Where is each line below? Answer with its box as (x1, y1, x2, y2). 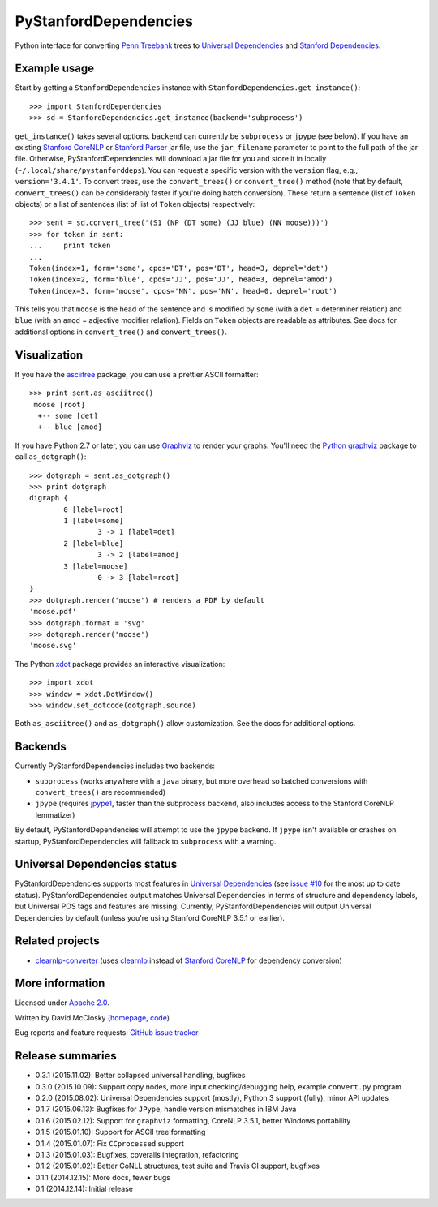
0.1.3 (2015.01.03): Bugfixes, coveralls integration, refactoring (35, 1149, 239, 1159)
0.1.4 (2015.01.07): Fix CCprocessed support (35, 1138, 184, 1148)
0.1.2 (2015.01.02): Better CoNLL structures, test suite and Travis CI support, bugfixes (35, 1161, 320, 1171)
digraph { (29, 493, 68, 503)
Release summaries (15, 1049, 117, 1063)
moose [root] (33, 400, 85, 409)
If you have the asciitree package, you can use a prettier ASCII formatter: (15, 369, 259, 379)
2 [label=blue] (63, 539, 124, 548)
